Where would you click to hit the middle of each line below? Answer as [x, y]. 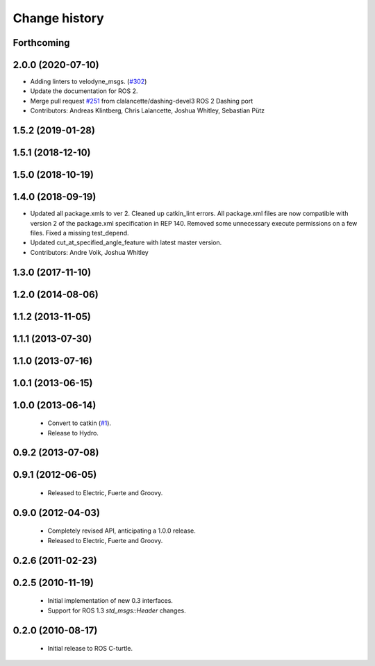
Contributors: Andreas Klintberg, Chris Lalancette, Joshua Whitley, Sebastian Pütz [148, 110]
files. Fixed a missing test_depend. [80, 233]
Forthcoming [41, 43]
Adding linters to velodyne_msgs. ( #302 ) [89, 82]
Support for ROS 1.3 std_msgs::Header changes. [117, 610]
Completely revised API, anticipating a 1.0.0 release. [122, 531]
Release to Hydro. [73, 433]
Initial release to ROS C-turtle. [90, 649]
